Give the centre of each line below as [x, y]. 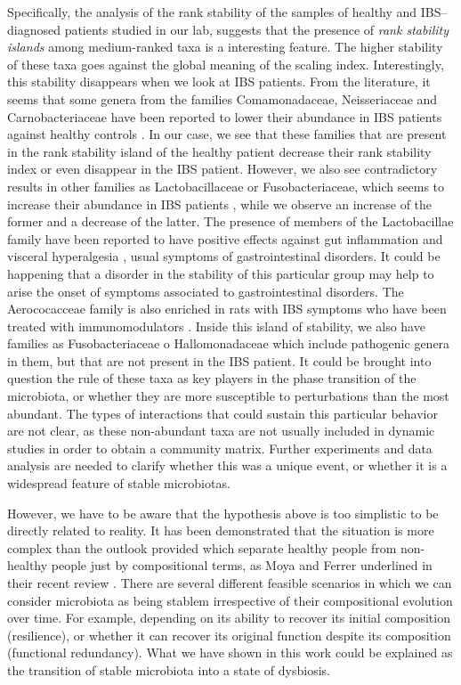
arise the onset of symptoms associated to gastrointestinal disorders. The [206, 291]
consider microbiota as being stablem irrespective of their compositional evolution [230, 600]
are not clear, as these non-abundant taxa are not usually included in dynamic [221, 431]
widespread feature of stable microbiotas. [119, 483]
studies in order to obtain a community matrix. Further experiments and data [220, 448]
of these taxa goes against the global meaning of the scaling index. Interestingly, [226, 64]
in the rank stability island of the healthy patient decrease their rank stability [219, 151]
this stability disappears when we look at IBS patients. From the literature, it [219, 82]
